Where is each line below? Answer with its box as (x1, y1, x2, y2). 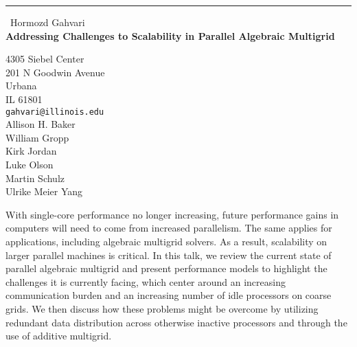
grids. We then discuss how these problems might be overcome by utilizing (5, 301, 319, 315)
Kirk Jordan (5, 144, 57, 158)
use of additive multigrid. (5, 328, 112, 343)
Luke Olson (5, 157, 54, 171)
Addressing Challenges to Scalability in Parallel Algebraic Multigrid (5, 28, 335, 43)
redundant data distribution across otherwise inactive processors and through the (5, 315, 347, 329)
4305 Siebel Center (5, 52, 84, 66)
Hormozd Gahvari (10, 15, 85, 29)
